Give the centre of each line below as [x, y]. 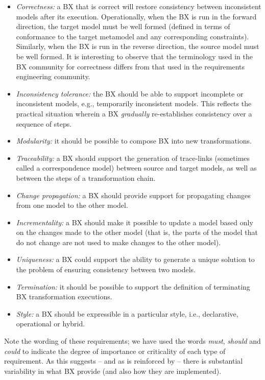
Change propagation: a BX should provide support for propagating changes [133, 195]
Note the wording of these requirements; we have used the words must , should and [132, 341]
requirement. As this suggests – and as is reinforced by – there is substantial [124, 361]
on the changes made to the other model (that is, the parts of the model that [137, 232]
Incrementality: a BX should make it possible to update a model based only [135, 222]
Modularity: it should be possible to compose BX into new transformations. [134, 141]
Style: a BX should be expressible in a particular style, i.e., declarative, [127, 313]
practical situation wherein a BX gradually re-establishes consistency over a [134, 113]
